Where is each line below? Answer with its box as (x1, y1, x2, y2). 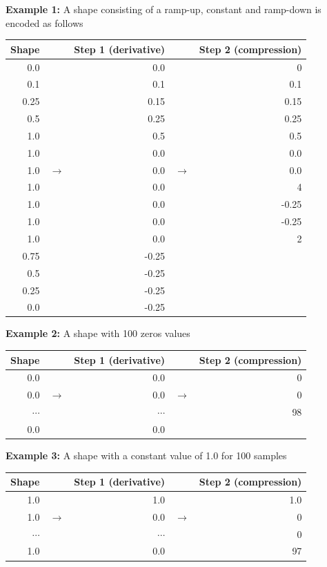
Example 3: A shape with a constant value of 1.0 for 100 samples (6, 448, 287, 462)
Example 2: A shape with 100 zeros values (6, 326, 190, 340)
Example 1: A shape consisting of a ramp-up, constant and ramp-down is (6, 2, 321, 16)
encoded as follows (6, 15, 83, 30)
